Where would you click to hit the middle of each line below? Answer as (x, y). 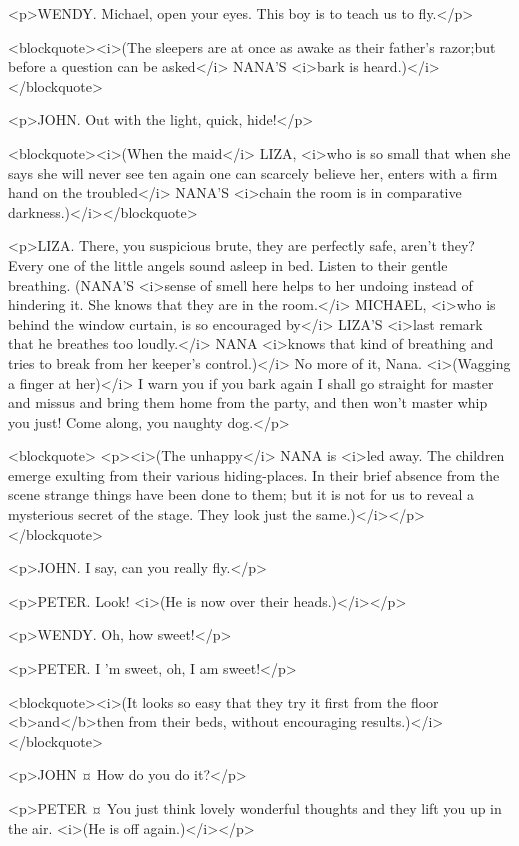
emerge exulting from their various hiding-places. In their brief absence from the (254, 474)
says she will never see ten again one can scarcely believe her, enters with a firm (253, 172)
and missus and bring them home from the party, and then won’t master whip (248, 402)
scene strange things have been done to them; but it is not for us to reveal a (241, 494)
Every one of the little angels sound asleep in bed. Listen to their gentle (228, 264)
